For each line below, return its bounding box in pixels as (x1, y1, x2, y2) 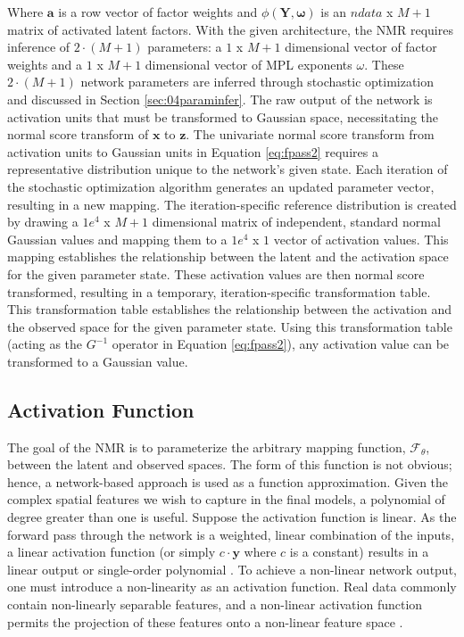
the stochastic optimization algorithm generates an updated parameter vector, (7, 177, 435, 195)
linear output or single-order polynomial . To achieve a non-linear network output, (7, 559, 457, 578)
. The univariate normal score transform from (186, 125, 435, 144)
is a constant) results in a (289, 542, 429, 561)
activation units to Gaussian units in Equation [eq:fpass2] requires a (7, 142, 378, 161)
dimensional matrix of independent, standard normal (152, 212, 441, 231)
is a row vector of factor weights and (58, 3, 258, 21)
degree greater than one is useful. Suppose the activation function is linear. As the (7, 508, 457, 526)
